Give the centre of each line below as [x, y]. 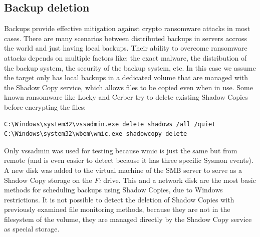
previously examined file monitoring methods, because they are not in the [117, 209]
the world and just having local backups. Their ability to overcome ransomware [126, 48]
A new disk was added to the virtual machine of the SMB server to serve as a [123, 170]
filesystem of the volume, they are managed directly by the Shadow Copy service [128, 219]
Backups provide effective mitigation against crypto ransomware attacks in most [127, 28]
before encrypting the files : [45, 106]
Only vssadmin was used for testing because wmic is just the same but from [121, 150]
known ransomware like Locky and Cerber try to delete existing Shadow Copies [126, 97]
